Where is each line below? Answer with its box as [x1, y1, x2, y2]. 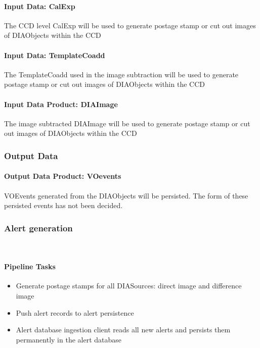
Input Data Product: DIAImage [4, 98, 118, 109]
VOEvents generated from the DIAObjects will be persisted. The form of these [4, 190, 248, 201]
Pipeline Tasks [4, 261, 56, 272]
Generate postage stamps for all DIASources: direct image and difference [16, 280, 242, 291]
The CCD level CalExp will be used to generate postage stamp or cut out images [4, 20, 256, 30]
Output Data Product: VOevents [4, 171, 121, 181]
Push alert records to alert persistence [16, 307, 134, 318]
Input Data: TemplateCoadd [4, 49, 105, 60]
